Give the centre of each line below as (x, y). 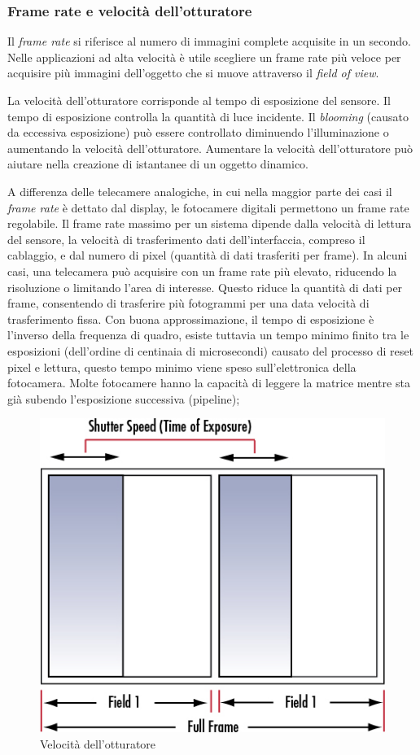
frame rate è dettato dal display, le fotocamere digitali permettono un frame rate (208, 207)
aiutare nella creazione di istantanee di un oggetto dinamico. (158, 164)
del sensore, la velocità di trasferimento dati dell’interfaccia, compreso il (186, 239)
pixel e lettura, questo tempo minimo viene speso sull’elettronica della (182, 367)
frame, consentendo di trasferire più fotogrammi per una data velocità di (188, 303)
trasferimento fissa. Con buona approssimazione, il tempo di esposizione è (191, 319)
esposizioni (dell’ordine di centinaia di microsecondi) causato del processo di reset (210, 350)
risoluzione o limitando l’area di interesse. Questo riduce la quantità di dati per (205, 287)
